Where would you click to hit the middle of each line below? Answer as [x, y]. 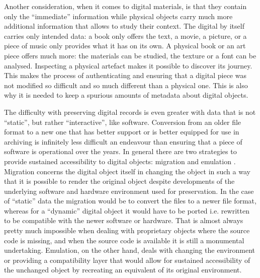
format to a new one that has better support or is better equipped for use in [122, 132]
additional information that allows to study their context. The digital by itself [124, 26]
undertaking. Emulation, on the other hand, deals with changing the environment [130, 250]
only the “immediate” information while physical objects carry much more [118, 16]
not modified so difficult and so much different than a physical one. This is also [126, 85]
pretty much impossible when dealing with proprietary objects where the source [127, 230]
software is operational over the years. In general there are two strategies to [120, 151]
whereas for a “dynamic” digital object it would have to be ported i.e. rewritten [127, 210]
